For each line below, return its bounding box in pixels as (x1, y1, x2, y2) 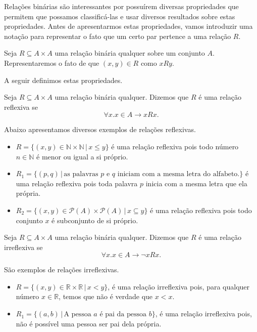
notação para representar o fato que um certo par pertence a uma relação (4, 30, 231, 41)
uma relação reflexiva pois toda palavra (16, 178, 138, 188)
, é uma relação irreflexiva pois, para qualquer (108, 281, 250, 292)
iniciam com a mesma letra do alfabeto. (117, 171, 240, 178)
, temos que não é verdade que (59, 291, 153, 302)
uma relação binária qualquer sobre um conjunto (55, 48, 205, 58)
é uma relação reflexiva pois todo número (111, 141, 239, 151)
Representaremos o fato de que (4, 57, 99, 68)
